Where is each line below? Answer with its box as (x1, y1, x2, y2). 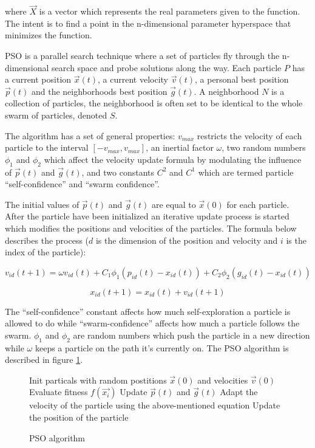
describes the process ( (5, 233, 89, 246)
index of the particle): (5, 246, 86, 258)
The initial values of (5, 198, 80, 210)
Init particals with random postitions (29, 373, 167, 386)
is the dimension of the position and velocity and (95, 233, 278, 246)
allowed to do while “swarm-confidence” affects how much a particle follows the (5, 317, 300, 329)
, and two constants (81, 165, 155, 178)
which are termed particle (198, 165, 294, 178)
